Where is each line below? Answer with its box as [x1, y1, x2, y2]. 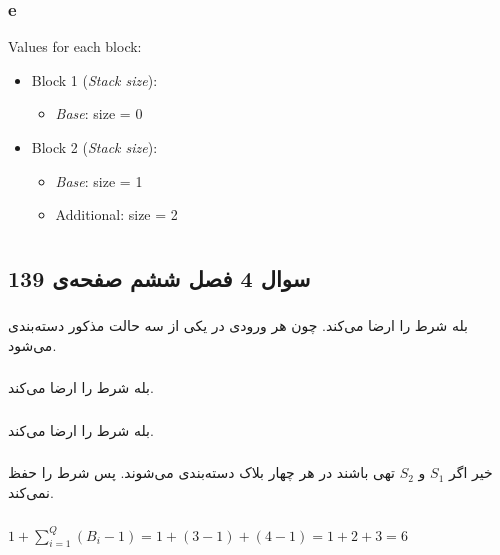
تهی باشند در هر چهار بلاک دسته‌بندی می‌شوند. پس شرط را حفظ [8, 462, 395, 483]
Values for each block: [8, 36, 142, 57]
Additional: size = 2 [55, 204, 178, 225]
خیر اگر [448, 462, 493, 483]
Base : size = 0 [55, 103, 143, 124]
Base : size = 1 [55, 170, 143, 191]
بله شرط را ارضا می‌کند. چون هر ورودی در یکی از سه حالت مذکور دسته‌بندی [8, 315, 468, 336]
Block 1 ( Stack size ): [31, 69, 158, 90]
